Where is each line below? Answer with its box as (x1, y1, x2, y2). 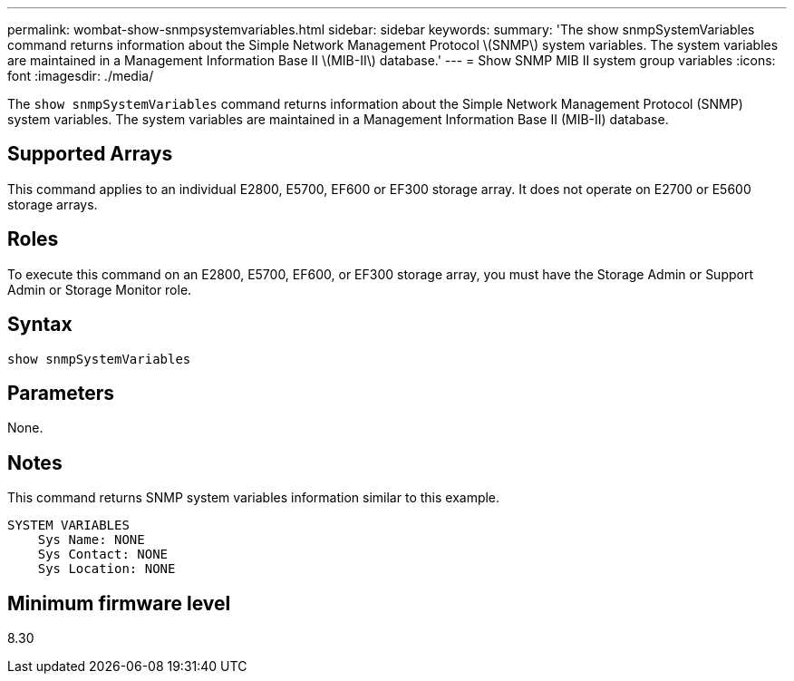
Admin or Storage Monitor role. (7, 281, 192, 297)
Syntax (7, 313, 73, 336)
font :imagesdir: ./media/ (7, 68, 154, 83)
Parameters (7, 381, 114, 404)
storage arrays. (7, 196, 98, 212)
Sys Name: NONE (37, 532, 145, 548)
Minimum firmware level (7, 591, 231, 615)
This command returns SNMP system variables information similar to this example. (7, 490, 500, 506)
